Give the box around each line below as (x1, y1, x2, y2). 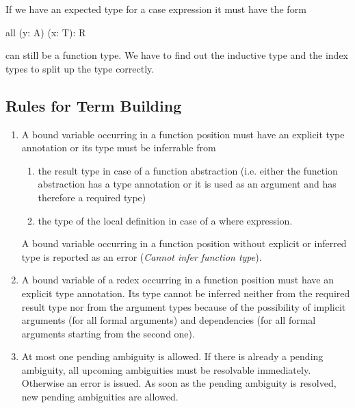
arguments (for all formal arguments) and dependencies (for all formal (21, 313, 316, 327)
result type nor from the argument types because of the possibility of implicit (21, 299, 346, 314)
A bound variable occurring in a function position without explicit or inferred (21, 236, 347, 251)
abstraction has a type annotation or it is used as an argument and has (38, 177, 337, 191)
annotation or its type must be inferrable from (21, 140, 216, 155)
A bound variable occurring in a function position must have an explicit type (21, 127, 345, 141)
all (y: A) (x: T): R (5, 25, 86, 39)
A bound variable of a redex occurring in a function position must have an (21, 272, 334, 287)
